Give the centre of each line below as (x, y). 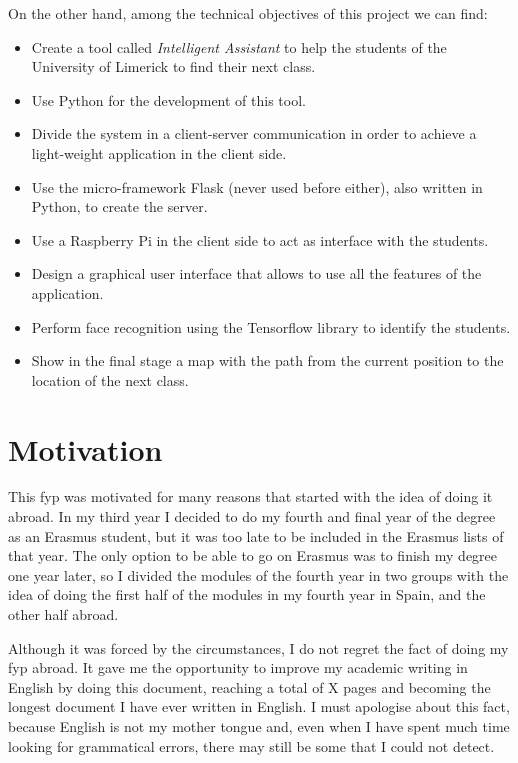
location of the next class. (110, 379)
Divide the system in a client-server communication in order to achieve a (254, 133)
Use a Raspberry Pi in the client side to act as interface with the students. (260, 239)
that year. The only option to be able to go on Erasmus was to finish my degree (253, 555)
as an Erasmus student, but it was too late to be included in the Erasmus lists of (256, 535)
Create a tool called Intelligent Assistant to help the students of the (239, 46)
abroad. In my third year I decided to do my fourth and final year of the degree (252, 516)
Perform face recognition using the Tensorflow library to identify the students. (271, 326)
